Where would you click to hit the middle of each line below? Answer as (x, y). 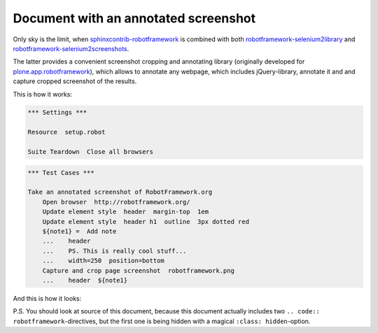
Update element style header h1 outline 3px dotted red (146, 221)
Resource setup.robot (66, 132)
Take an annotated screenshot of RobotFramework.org (120, 192)
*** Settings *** (57, 113)
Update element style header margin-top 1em (126, 212)
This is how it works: (43, 94)
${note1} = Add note (79, 231)
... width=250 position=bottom (103, 261)
